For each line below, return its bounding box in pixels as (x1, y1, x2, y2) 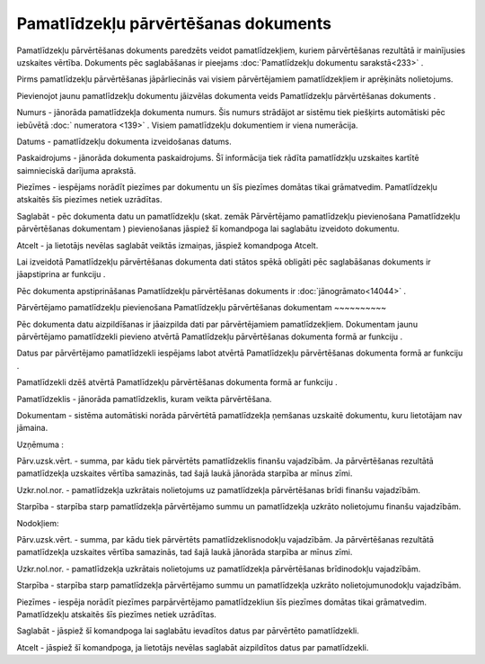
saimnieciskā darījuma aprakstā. (16, 165, 137, 175)
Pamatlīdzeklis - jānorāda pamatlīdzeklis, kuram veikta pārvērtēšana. (16, 393, 272, 404)
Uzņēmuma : (16, 439, 65, 450)
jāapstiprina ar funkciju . (16, 269, 106, 280)
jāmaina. (16, 423, 48, 434)
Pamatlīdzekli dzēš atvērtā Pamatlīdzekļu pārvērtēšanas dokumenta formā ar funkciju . (16, 377, 339, 388)
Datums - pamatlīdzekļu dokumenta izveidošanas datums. (16, 136, 233, 147)
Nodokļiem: (16, 517, 59, 528)
